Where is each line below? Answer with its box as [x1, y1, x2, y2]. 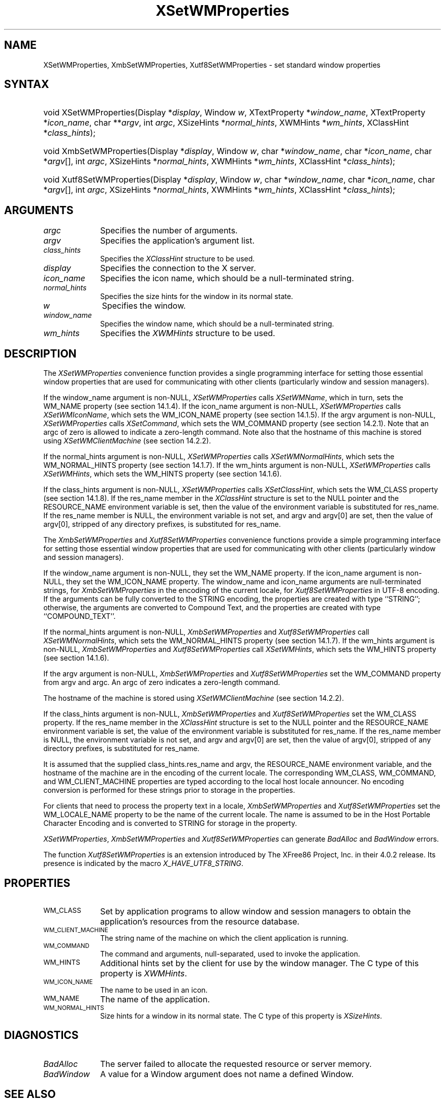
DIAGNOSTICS [4, 1029, 79, 1042]
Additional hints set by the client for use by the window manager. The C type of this [100, 958, 419, 968]
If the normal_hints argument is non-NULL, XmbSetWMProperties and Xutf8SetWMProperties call [43, 628, 369, 637]
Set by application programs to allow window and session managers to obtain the [100, 906, 411, 916]
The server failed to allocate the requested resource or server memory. [100, 1058, 372, 1069]
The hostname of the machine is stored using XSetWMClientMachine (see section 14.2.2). [43, 694, 344, 703]
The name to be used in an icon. [100, 985, 208, 994]
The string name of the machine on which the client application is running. [100, 933, 348, 942]
